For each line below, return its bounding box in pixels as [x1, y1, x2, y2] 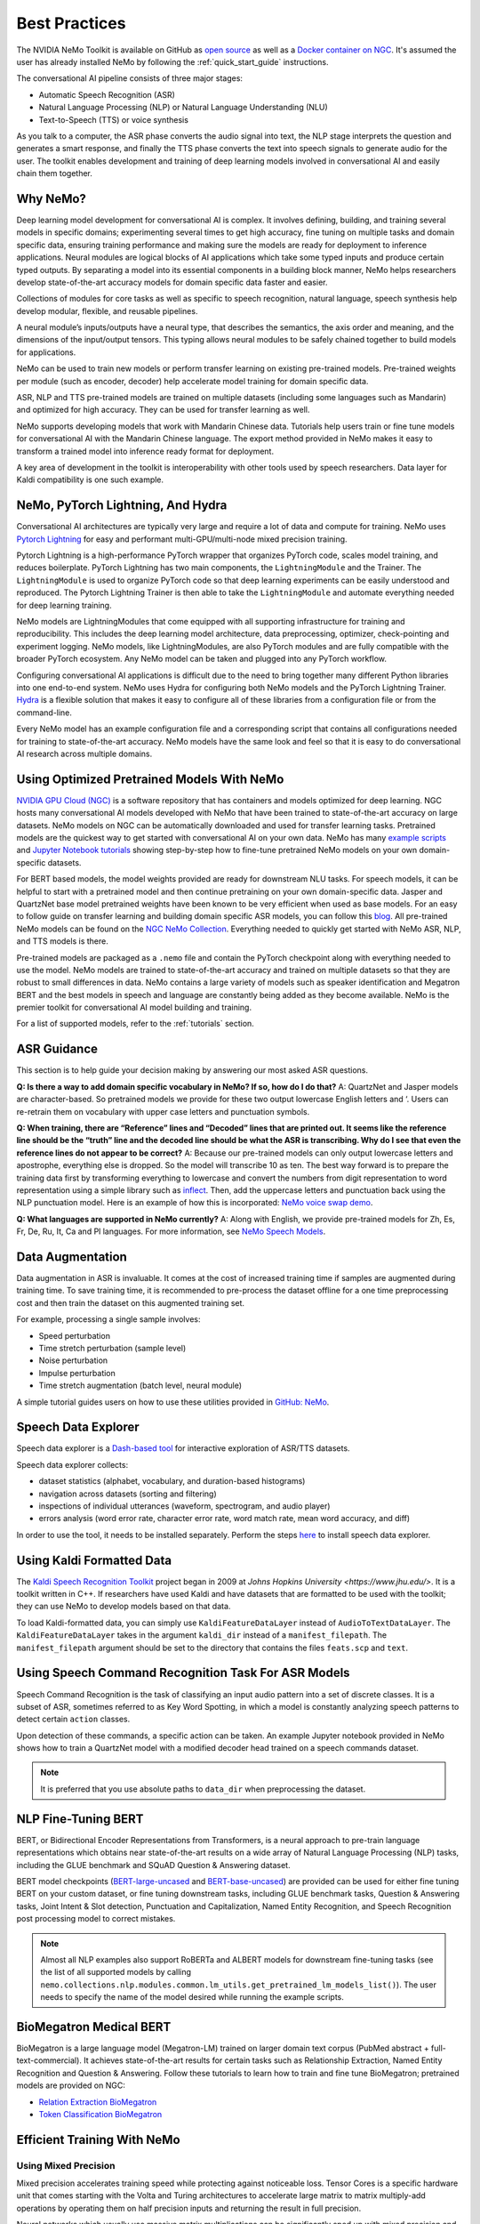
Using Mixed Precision [16, 2159, 116, 2172]
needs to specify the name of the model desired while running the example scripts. [40, 1992, 344, 2002]
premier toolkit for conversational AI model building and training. [16, 1002, 252, 1013]
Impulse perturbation [38, 1367, 116, 1378]
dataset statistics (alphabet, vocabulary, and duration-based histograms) [38, 1476, 306, 1487]
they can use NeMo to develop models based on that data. [16, 1601, 231, 1612]
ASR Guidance [16, 1042, 98, 1057]
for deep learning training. [16, 600, 112, 610]
